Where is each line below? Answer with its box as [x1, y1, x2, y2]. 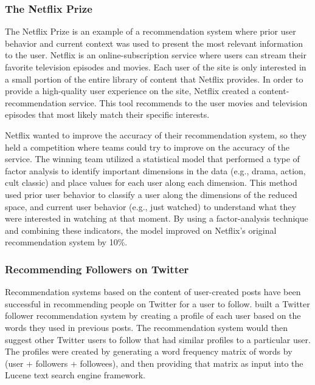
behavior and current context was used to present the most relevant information [5, 36, 303, 49]
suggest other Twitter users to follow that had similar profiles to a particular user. [5, 333, 311, 346]
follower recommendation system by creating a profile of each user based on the [5, 309, 301, 322]
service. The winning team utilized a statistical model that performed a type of [5, 152, 300, 165]
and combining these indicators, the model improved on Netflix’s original [5, 223, 277, 236]
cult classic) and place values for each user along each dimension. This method [5, 176, 297, 189]
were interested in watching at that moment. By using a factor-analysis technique [5, 212, 308, 225]
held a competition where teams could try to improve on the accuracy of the [5, 140, 290, 153]
